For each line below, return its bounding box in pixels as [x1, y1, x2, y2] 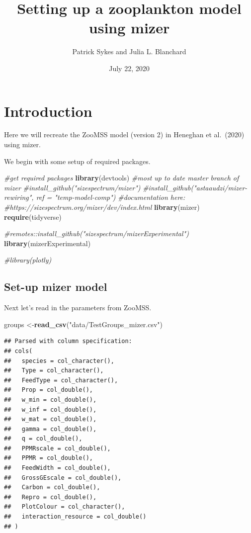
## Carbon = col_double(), [4, 484, 100, 491]
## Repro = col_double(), [4, 493, 97, 501]
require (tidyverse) [4, 211, 62, 222]
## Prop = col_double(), [4, 386, 93, 394]
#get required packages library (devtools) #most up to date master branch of [4, 173, 239, 183]
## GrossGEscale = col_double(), [4, 474, 122, 481]
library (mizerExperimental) [4, 238, 91, 248]
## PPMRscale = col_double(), [4, 444, 111, 452]
